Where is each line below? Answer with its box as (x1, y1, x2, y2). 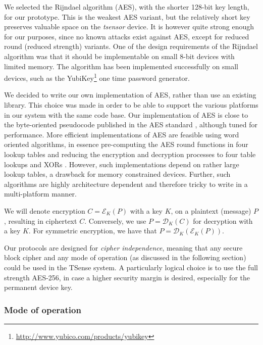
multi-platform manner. (4, 188, 77, 199)
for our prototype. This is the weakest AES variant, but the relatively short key (4, 11, 250, 22)
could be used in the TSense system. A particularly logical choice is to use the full (4, 262, 258, 272)
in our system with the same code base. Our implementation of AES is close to (4, 109, 248, 120)
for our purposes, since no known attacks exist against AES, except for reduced (4, 31, 249, 41)
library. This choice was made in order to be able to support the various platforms (4, 100, 258, 110)
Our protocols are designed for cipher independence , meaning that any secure (4, 242, 243, 253)
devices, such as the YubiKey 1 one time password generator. (4, 71, 190, 83)
